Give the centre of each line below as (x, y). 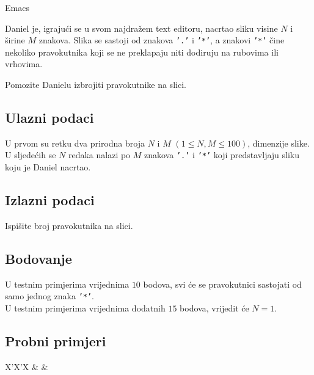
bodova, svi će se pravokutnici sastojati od (222, 284)
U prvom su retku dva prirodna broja (75, 143)
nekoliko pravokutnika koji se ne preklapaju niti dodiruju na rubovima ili (142, 52)
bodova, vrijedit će (214, 308)
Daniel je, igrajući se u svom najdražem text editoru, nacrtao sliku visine (141, 28)
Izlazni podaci (50, 200)
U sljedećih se (31, 155)
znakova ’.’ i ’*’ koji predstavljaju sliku (222, 155)
